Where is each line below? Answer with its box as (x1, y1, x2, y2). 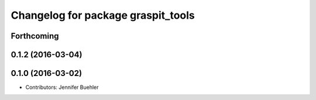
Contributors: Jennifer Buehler (25, 84, 99, 91)
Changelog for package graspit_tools (11, 9, 195, 22)
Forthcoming (11, 31, 59, 41)
